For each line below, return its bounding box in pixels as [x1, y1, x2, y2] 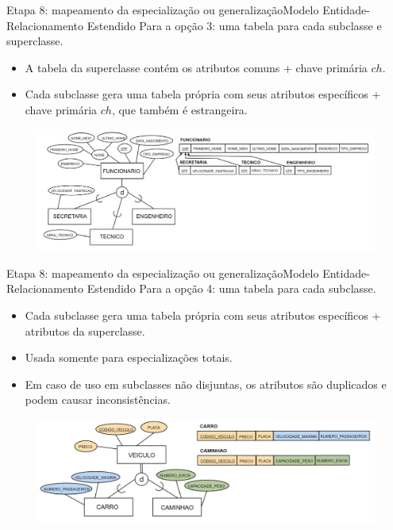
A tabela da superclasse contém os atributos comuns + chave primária [25, 59, 368, 75]
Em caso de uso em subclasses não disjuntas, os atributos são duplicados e [25, 375, 387, 392]
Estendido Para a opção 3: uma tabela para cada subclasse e [87, 17, 382, 33]
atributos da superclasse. [25, 322, 145, 339]
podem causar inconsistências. [25, 391, 171, 408]
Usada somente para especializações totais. [25, 349, 233, 366]
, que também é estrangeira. [111, 101, 248, 117]
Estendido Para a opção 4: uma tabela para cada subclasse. [87, 280, 376, 297]
